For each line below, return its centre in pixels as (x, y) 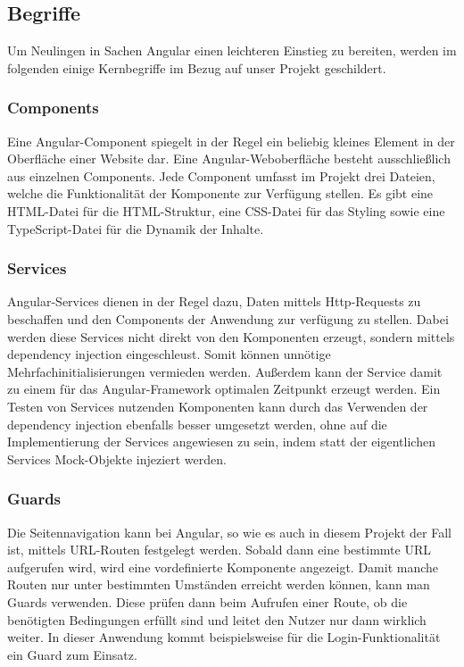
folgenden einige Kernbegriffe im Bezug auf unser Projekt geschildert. (197, 67)
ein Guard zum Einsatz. (72, 654)
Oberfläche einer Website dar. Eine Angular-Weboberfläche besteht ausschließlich (229, 158)
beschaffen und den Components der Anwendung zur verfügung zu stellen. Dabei (228, 318)
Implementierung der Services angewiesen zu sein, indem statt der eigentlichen (221, 442)
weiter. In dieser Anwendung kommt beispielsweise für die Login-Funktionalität (224, 637)
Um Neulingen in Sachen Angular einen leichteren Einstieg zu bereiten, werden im (232, 50)
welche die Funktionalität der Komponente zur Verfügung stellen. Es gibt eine (220, 193)
